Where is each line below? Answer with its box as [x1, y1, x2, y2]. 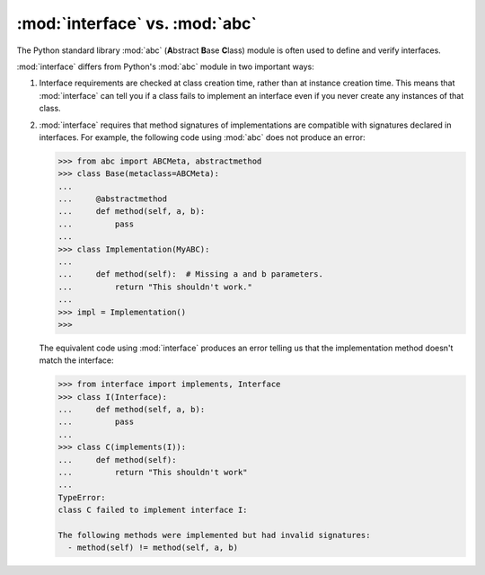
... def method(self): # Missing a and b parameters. [57, 270, 323, 279]
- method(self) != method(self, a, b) [67, 543, 238, 553]
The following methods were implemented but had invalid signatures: [57, 530, 371, 540]
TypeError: [57, 492, 106, 502]
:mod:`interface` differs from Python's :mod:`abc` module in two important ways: [16, 61, 314, 72]
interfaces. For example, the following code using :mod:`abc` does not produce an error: [39, 131, 366, 143]
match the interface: [39, 355, 114, 366]
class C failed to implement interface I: [57, 505, 248, 516]
